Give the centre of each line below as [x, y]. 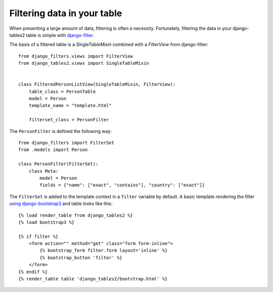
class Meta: [43, 171]
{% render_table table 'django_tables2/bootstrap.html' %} [93, 279]
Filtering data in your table [66, 13]
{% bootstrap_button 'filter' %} [81, 257]
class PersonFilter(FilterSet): [58, 164]
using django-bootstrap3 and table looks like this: [61, 204]
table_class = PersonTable [62, 91]
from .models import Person [53, 150]
